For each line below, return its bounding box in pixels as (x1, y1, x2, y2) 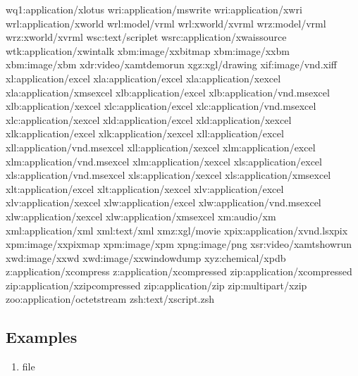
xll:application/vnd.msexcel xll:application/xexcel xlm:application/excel (6, 139, 316, 154)
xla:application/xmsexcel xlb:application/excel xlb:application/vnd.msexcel (6, 84, 330, 99)
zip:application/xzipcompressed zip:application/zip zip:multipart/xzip (6, 277, 307, 292)
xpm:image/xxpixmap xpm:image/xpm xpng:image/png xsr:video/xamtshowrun (6, 237, 352, 251)
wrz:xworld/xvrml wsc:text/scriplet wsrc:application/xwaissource (6, 30, 287, 44)
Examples (6, 326, 78, 348)
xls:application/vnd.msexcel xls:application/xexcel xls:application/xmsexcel (6, 168, 331, 182)
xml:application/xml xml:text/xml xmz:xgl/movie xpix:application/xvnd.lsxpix (6, 223, 348, 237)
